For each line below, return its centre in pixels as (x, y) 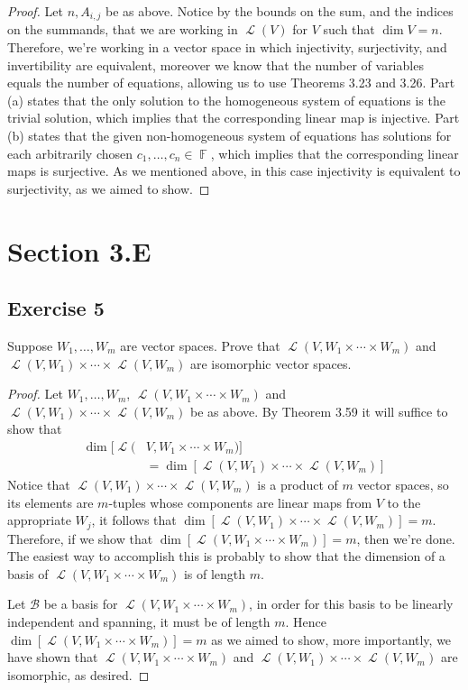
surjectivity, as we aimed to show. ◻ (109, 188)
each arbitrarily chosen (70, 153)
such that (349, 29)
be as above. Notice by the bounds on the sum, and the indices (280, 11)
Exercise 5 (56, 308)
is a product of (298, 484)
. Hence (306, 622)
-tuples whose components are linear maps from (240, 502)
